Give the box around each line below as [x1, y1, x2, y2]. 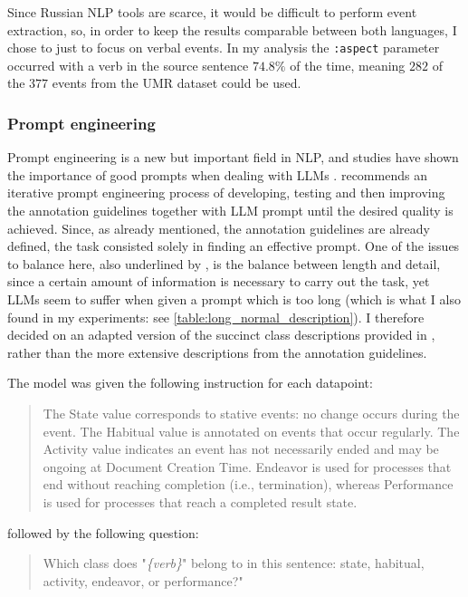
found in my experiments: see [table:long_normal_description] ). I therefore [7, 307, 425, 326]
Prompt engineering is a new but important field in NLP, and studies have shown [7, 148, 459, 167]
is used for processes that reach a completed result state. [43, 492, 358, 511]
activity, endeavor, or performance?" [43, 571, 244, 590]
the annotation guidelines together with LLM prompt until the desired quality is [7, 201, 454, 220]
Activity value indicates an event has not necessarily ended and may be [43, 439, 439, 458]
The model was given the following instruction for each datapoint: [7, 373, 373, 392]
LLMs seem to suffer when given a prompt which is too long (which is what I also [7, 290, 461, 308]
